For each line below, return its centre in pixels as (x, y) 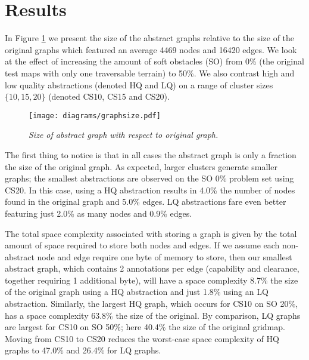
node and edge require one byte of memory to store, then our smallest (165, 256)
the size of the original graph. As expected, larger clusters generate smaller (141, 166)
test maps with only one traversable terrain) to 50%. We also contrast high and (150, 73)
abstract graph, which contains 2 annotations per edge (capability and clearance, (152, 268)
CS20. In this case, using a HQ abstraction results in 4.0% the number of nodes (150, 190)
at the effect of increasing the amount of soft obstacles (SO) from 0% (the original (154, 61)
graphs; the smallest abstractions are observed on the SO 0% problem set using (149, 178)
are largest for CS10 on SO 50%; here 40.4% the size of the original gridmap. (145, 327)
